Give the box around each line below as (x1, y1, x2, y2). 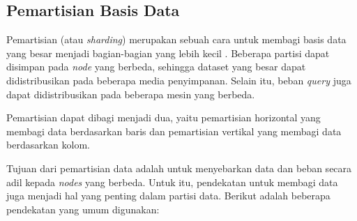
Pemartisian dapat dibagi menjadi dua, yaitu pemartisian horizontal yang (6, 110, 321, 125)
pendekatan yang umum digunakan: (6, 201, 160, 216)
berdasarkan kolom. (6, 137, 90, 152)
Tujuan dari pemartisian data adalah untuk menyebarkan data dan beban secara (6, 160, 352, 175)
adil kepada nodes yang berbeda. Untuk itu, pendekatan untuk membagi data (6, 174, 338, 189)
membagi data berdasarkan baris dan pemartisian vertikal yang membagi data (6, 123, 342, 138)
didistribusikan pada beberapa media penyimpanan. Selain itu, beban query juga (6, 73, 351, 87)
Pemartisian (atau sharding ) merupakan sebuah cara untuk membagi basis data (6, 32, 347, 47)
